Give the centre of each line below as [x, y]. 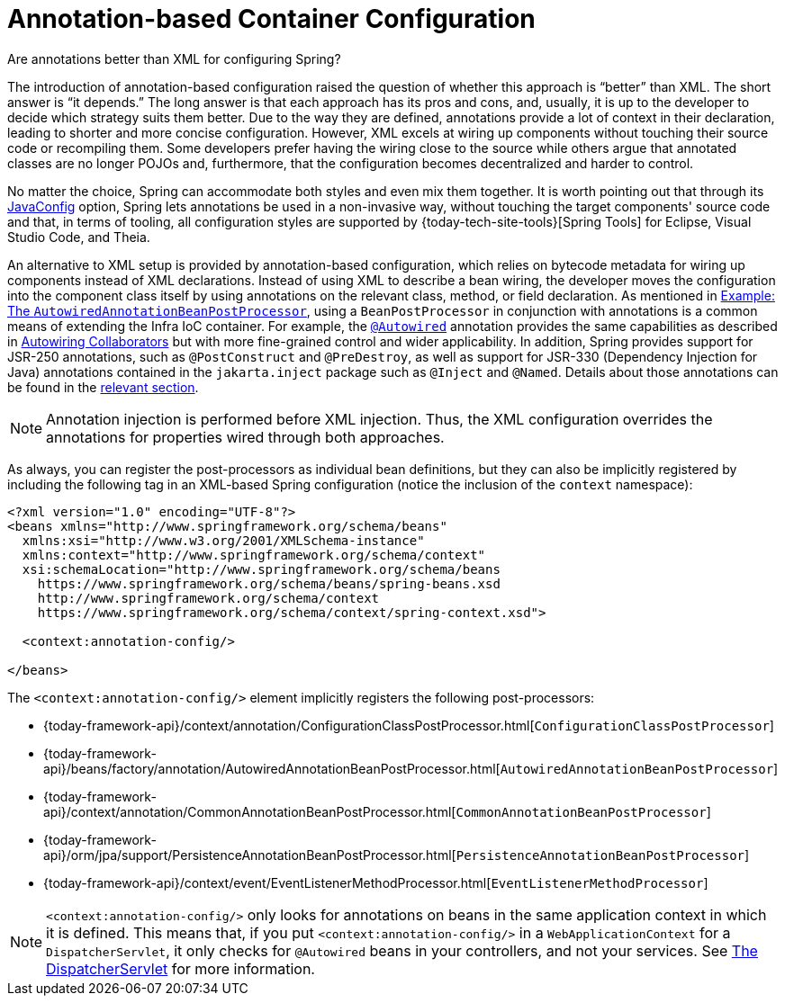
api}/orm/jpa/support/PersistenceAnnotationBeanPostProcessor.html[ [250, 855]
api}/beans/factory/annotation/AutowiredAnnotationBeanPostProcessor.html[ [272, 768]
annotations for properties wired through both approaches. [245, 437]
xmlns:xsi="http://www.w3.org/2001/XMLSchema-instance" [223, 540]
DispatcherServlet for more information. [180, 968]
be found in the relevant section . [103, 387]
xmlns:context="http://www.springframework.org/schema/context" [254, 555]
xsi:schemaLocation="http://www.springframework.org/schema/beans [261, 569]
